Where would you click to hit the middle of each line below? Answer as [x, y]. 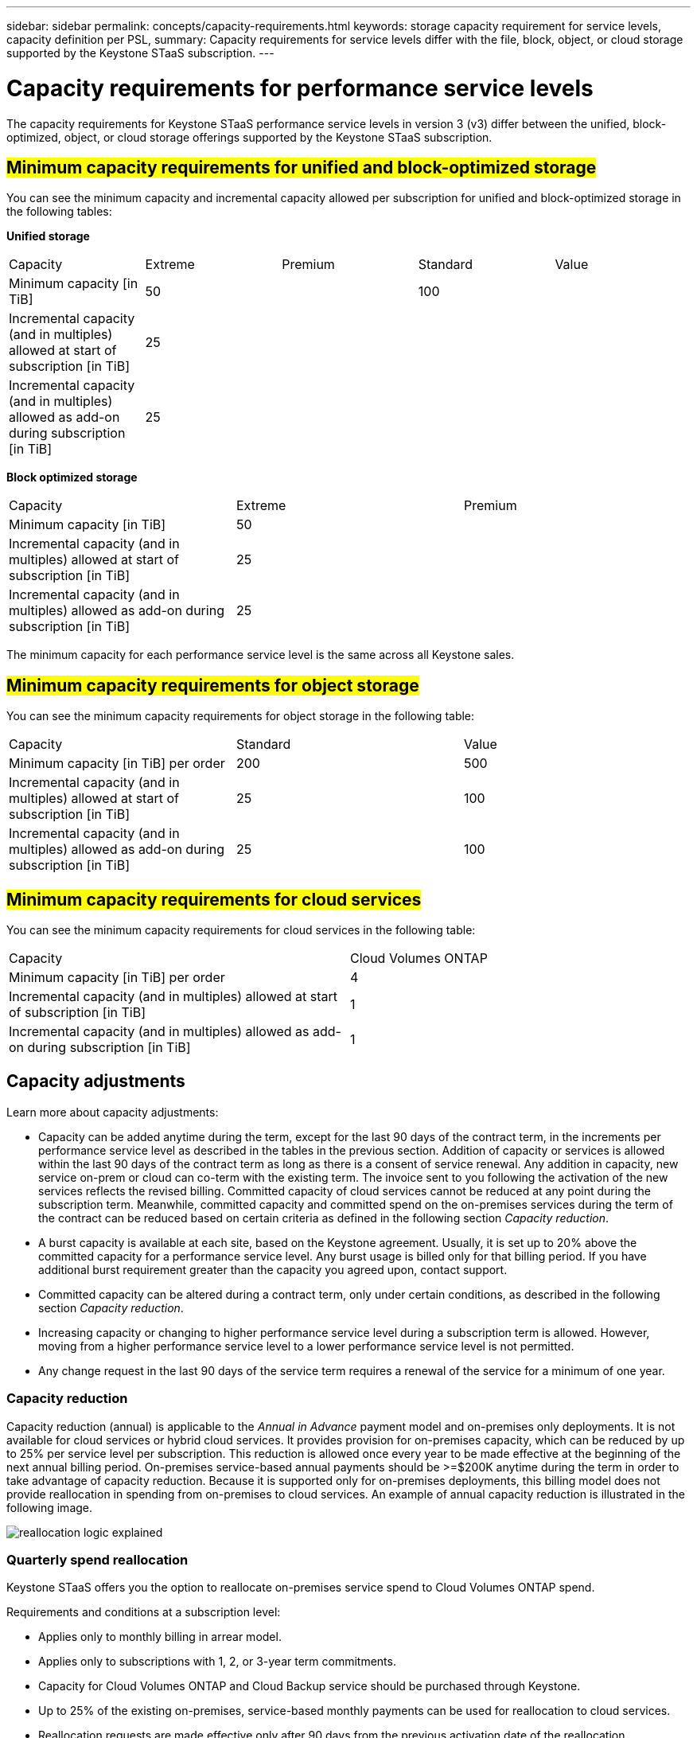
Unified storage [48, 236]
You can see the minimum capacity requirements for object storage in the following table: [241, 716]
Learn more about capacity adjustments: [113, 1112]
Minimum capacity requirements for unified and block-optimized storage [302, 167]
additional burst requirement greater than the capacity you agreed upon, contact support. [273, 1269]
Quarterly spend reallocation [97, 1560]
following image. [50, 1507]
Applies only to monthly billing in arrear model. [160, 1637]
